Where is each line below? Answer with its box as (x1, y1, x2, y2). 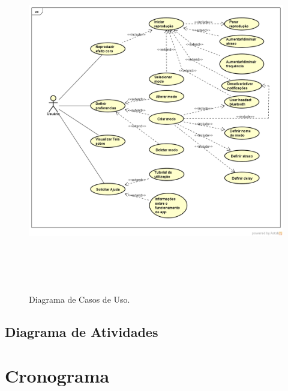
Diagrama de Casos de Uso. (29, 292, 130, 305)
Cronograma (5, 363, 110, 388)
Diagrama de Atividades (5, 322, 158, 341)
